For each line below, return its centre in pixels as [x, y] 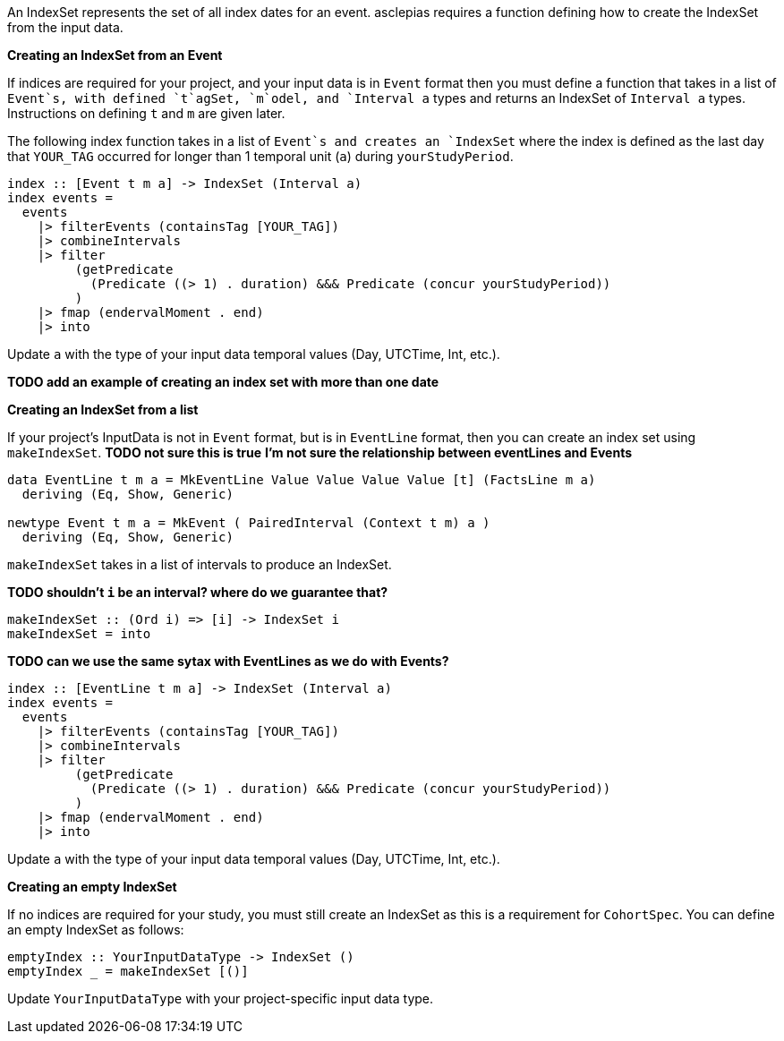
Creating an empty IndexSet [92, 887]
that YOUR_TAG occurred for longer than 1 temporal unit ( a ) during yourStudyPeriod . [260, 156]
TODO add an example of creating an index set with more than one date [223, 382]
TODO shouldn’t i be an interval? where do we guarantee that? [198, 592]
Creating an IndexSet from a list [103, 410]
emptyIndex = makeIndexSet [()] [128, 971]
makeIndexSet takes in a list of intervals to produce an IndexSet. [200, 564]
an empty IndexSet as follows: [96, 930]
